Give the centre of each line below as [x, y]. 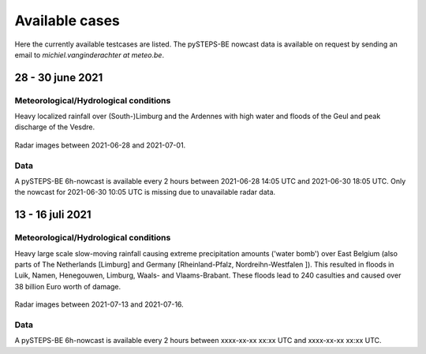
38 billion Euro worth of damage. [68, 286]
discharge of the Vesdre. [54, 127]
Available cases [67, 20]
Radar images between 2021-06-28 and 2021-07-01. [100, 145]
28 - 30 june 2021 [59, 78]
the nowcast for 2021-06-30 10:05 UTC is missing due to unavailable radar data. [145, 192]
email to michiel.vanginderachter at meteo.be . [90, 54]
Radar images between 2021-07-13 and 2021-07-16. [99, 304]
